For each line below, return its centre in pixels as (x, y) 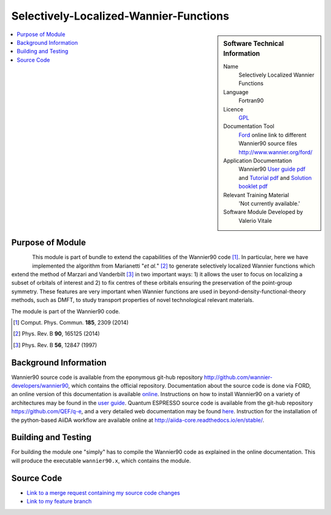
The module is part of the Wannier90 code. (66, 311)
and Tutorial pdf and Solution (275, 178)
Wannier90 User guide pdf (272, 169)
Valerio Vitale (255, 220)
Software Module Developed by (263, 212)
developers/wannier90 (40, 386)
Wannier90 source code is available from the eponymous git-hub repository (107, 377)
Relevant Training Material (256, 195)
